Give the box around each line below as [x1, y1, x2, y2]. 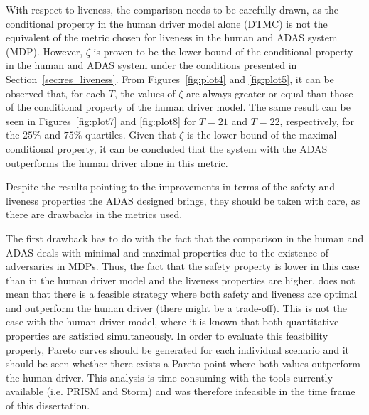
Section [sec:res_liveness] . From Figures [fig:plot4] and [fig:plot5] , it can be [6, 71, 334, 86]
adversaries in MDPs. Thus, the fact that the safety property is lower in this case [6, 259, 360, 274]
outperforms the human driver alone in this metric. [6, 155, 228, 170]
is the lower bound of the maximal [186, 127, 337, 142]
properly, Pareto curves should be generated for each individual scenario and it [6, 342, 349, 357]
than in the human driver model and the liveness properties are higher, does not [6, 272, 355, 287]
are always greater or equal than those [186, 85, 353, 100]
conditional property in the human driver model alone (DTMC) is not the [6, 16, 328, 31]
